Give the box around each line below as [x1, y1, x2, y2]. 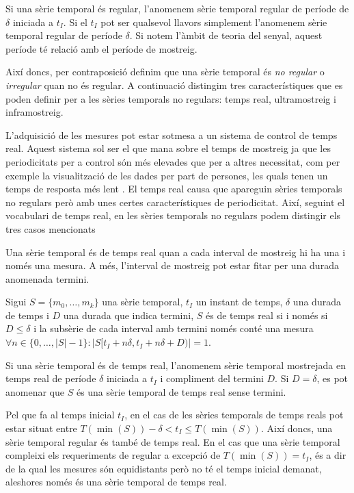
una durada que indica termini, [63, 307, 194, 322]
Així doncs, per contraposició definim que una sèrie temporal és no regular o [5, 64, 325, 79]
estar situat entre [5, 421, 77, 435]
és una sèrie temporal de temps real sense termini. [76, 384, 286, 399]
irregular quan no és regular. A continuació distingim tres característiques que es [5, 77, 343, 92]
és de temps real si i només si [205, 307, 328, 322]
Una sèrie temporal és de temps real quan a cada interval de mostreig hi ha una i [5, 244, 346, 259]
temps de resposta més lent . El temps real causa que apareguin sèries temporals [5, 181, 342, 196]
